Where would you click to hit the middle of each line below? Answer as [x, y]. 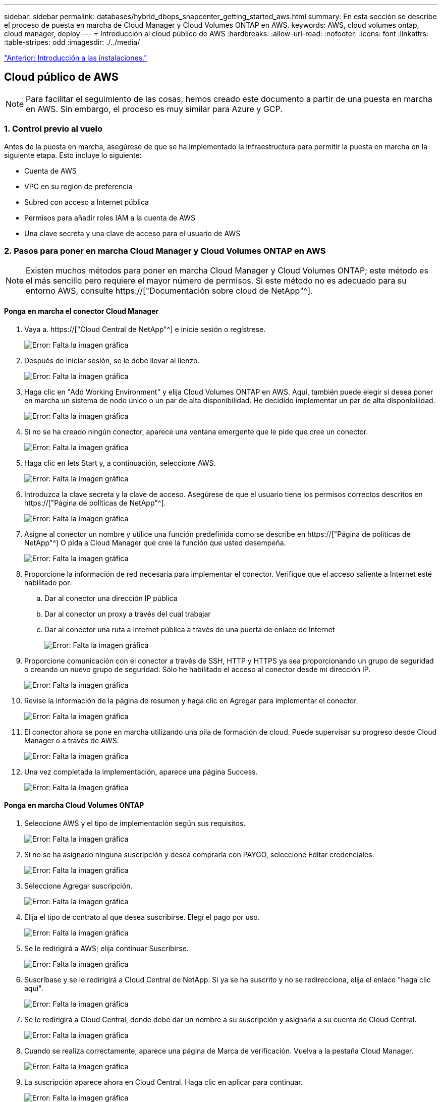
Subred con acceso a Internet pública [87, 202]
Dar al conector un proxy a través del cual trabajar [128, 614]
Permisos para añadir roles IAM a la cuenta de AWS [110, 217]
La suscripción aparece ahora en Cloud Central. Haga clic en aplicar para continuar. [163, 1082]
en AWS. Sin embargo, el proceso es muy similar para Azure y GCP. [154, 109]
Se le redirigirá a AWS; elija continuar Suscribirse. [106, 948]
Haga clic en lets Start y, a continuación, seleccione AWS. [120, 463]
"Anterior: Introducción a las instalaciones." [76, 58]
